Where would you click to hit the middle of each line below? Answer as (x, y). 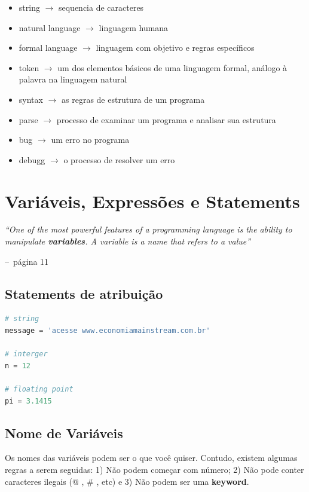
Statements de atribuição (84, 293)
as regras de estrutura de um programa (133, 99)
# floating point (39, 389)
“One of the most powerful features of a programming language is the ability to (149, 229)
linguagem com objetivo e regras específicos (175, 48)
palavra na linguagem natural (73, 79)
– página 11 (27, 261)
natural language (50, 27)
